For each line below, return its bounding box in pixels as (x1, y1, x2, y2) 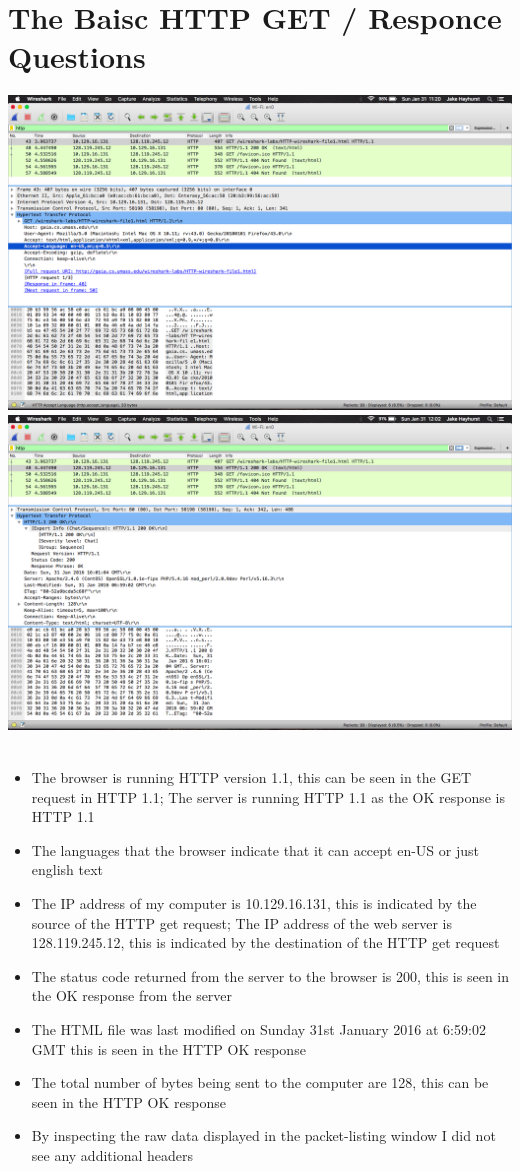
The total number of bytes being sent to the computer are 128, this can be (31, 1072, 489, 1093)
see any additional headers (31, 1145, 193, 1165)
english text (31, 859, 104, 880)
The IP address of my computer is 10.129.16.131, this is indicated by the (31, 893, 477, 914)
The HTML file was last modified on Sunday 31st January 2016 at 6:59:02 (31, 1019, 486, 1040)
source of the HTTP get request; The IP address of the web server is (31, 912, 452, 933)
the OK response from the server (31, 985, 233, 1006)
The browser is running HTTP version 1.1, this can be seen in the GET (31, 767, 472, 788)
